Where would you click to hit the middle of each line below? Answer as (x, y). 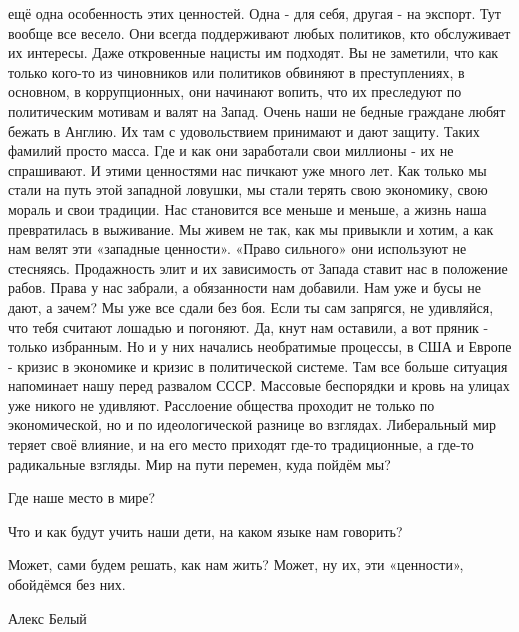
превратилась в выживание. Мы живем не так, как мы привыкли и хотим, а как (251, 228)
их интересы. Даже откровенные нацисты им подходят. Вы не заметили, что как (253, 52)
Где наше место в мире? (82, 497)
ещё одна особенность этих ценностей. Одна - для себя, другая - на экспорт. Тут (254, 13)
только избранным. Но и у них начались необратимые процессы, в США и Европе (260, 346)
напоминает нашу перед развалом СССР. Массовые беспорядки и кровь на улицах (259, 385)
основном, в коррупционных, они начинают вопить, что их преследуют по (235, 91)
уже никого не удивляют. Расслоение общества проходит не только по (221, 404)
